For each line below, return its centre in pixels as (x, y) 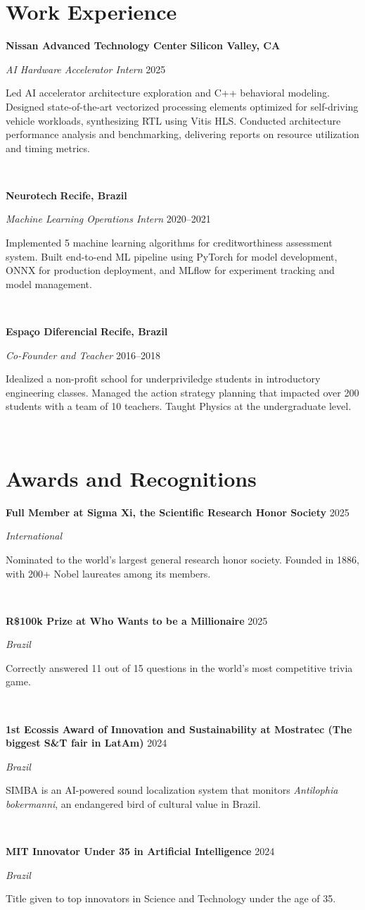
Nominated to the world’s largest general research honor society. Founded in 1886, (182, 559)
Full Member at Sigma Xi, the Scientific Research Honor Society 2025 (178, 512)
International (34, 536)
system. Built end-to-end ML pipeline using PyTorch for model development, (172, 256)
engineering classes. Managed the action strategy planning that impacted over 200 (182, 392)
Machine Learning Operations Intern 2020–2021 (108, 219)
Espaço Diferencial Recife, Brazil (87, 331)
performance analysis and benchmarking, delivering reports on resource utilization (182, 134)
